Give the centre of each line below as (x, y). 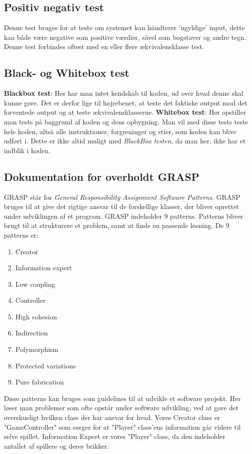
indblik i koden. (27, 150)
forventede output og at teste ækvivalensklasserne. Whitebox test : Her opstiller (125, 112)
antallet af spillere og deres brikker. (57, 445)
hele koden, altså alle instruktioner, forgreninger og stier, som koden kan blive (120, 131)
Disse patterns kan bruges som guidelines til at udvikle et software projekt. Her (122, 398)
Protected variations (45, 365)
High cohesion (36, 316)
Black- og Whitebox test (67, 73)
